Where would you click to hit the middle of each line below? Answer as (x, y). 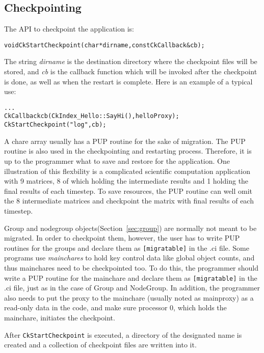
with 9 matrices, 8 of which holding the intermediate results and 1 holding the (126, 181)
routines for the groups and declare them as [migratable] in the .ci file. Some (127, 247)
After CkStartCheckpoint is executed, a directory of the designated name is (123, 334)
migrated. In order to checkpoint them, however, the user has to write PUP (122, 238)
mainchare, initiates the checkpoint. (60, 318)
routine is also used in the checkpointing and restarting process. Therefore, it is (128, 151)
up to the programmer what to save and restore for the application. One (117, 160)
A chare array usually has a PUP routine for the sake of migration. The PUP (125, 141)
